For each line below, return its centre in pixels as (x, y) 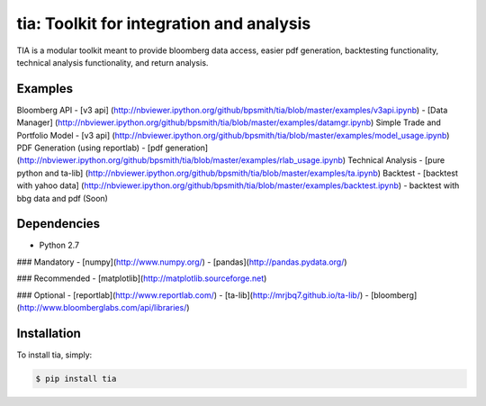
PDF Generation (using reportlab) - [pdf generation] (112, 148)
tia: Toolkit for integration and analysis (164, 23)
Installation (49, 333)
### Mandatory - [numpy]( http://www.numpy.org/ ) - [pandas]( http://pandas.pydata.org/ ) (182, 262)
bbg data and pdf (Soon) (62, 198)
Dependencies (58, 224)
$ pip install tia (76, 379)
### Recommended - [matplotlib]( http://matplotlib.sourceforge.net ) (142, 278)
